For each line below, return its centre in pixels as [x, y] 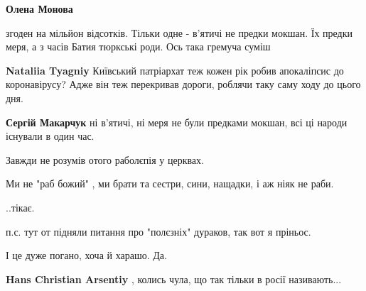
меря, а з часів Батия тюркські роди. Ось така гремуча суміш [138, 46]
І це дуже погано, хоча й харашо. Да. [86, 255]
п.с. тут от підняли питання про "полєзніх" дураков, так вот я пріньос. [158, 231]
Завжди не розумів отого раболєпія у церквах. [105, 159]
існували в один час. [50, 136]
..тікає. [20, 207]
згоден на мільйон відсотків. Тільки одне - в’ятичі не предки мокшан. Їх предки [179, 32]
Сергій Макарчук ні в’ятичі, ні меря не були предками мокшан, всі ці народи [177, 122]
